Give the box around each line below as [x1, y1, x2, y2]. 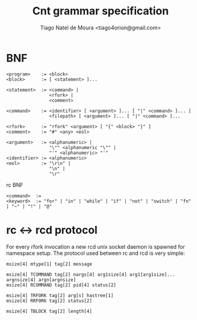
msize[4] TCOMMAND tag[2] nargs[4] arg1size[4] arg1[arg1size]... [6, 271, 175, 277]
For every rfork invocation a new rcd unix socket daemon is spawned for [6, 243, 186, 250]
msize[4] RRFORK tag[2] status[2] [6, 298, 93, 304]
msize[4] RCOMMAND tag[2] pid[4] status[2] [6, 282, 117, 288]
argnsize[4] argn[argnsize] [6, 277, 77, 283]
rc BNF [6, 181, 23, 188]
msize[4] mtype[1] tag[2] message [6, 261, 93, 267]
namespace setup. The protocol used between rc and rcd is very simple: [6, 249, 186, 256]
